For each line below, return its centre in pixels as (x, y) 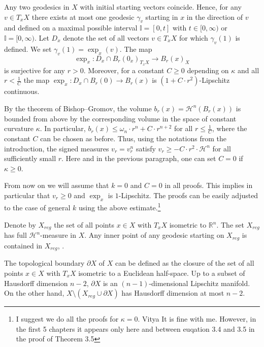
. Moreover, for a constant (124, 70)
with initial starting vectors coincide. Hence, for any (161, 7)
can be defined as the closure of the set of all (185, 263)
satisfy (146, 148)
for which (193, 37)
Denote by (20, 225)
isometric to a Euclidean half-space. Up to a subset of (162, 273)
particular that (27, 195)
